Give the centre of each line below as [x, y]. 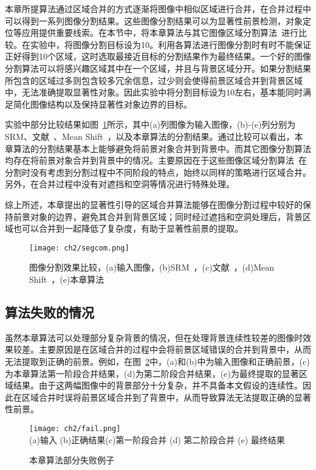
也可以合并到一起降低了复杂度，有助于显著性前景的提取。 [128, 228]
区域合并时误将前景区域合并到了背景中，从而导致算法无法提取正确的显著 [166, 397]
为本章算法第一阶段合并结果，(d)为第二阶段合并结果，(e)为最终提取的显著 [152, 373]
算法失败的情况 [50, 312]
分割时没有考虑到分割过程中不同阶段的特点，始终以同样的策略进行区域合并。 [158, 172]
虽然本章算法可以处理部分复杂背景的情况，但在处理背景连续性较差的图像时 [154, 337]
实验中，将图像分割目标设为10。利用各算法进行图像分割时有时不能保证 [170, 44]
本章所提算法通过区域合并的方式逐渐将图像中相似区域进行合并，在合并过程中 [158, 9]
